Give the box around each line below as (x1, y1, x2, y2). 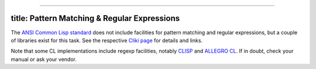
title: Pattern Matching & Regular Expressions (11, 13, 180, 23)
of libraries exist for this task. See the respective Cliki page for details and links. (11, 37, 203, 43)
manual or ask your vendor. (11, 56, 77, 63)
